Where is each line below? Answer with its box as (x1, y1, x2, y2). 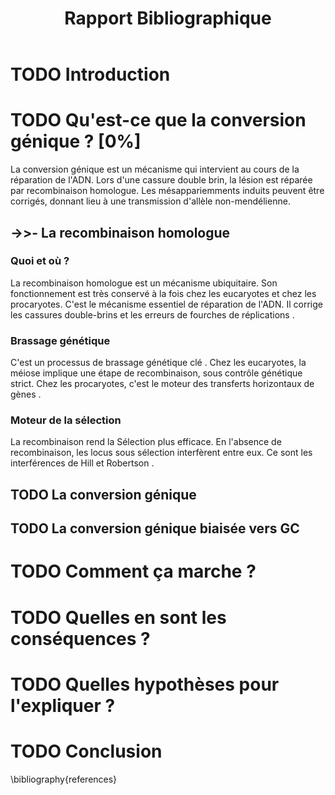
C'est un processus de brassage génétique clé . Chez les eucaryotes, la (10, 357, 307, 369)
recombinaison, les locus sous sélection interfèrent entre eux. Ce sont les (10, 447, 313, 459)
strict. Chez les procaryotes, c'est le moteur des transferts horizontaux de (10, 378, 315, 390)
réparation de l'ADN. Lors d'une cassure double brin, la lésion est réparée (10, 174, 313, 186)
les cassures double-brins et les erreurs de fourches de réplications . (10, 308, 295, 321)
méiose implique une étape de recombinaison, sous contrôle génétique (10, 367, 303, 379)
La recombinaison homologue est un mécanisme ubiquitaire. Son (10, 277, 278, 289)
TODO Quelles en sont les (10, 606, 227, 629)
